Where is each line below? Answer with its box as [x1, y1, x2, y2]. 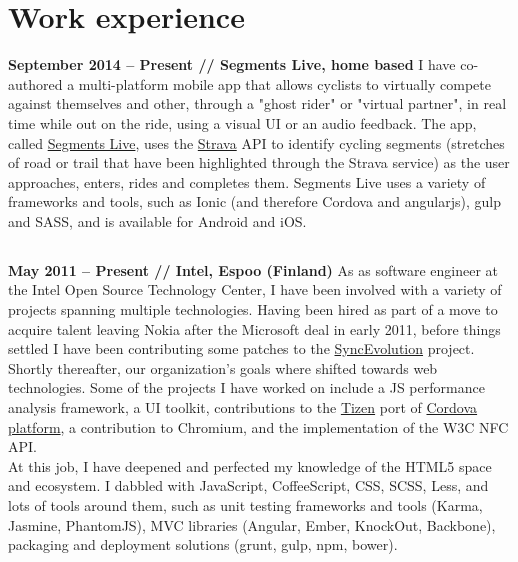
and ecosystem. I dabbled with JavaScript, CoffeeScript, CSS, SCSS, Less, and [8, 475, 489, 496]
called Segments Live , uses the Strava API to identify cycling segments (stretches [8, 132, 505, 153]
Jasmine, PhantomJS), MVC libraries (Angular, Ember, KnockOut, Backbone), [8, 514, 496, 535]
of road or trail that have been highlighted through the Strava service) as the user [8, 152, 510, 173]
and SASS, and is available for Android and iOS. [8, 210, 307, 231]
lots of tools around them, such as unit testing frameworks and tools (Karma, [8, 494, 483, 515]
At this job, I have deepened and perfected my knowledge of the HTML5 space [8, 455, 492, 476]
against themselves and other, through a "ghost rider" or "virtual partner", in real [8, 93, 507, 114]
